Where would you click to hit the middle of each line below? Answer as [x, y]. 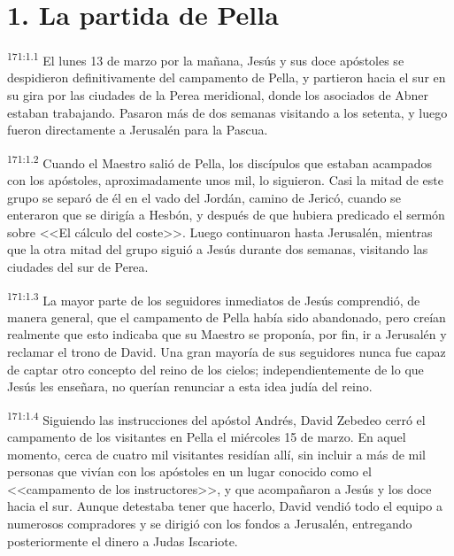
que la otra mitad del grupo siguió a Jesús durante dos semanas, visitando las [218, 249]
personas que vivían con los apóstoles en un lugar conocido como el [189, 471]
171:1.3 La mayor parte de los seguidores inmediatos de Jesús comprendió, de [214, 298]
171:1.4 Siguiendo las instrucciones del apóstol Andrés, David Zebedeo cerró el [216, 418]
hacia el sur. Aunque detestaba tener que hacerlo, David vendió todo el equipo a [225, 506]
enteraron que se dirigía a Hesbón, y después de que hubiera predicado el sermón [226, 215]
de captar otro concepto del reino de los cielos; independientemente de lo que [215, 369]
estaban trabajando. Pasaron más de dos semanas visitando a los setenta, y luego [227, 112]
